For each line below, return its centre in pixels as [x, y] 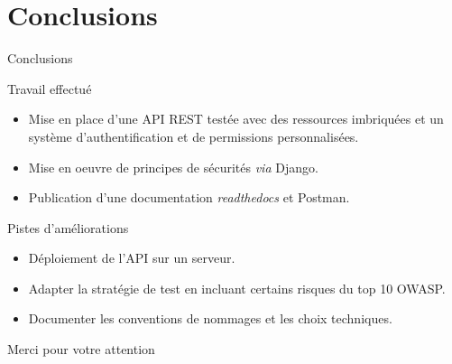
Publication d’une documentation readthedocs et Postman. [189, 197]
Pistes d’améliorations [68, 227]
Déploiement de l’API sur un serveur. [132, 258]
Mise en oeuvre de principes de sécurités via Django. [173, 167]
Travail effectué [50, 88]
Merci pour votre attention [81, 349]
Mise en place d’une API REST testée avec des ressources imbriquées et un [236, 119]
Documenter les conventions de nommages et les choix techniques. [210, 318]
